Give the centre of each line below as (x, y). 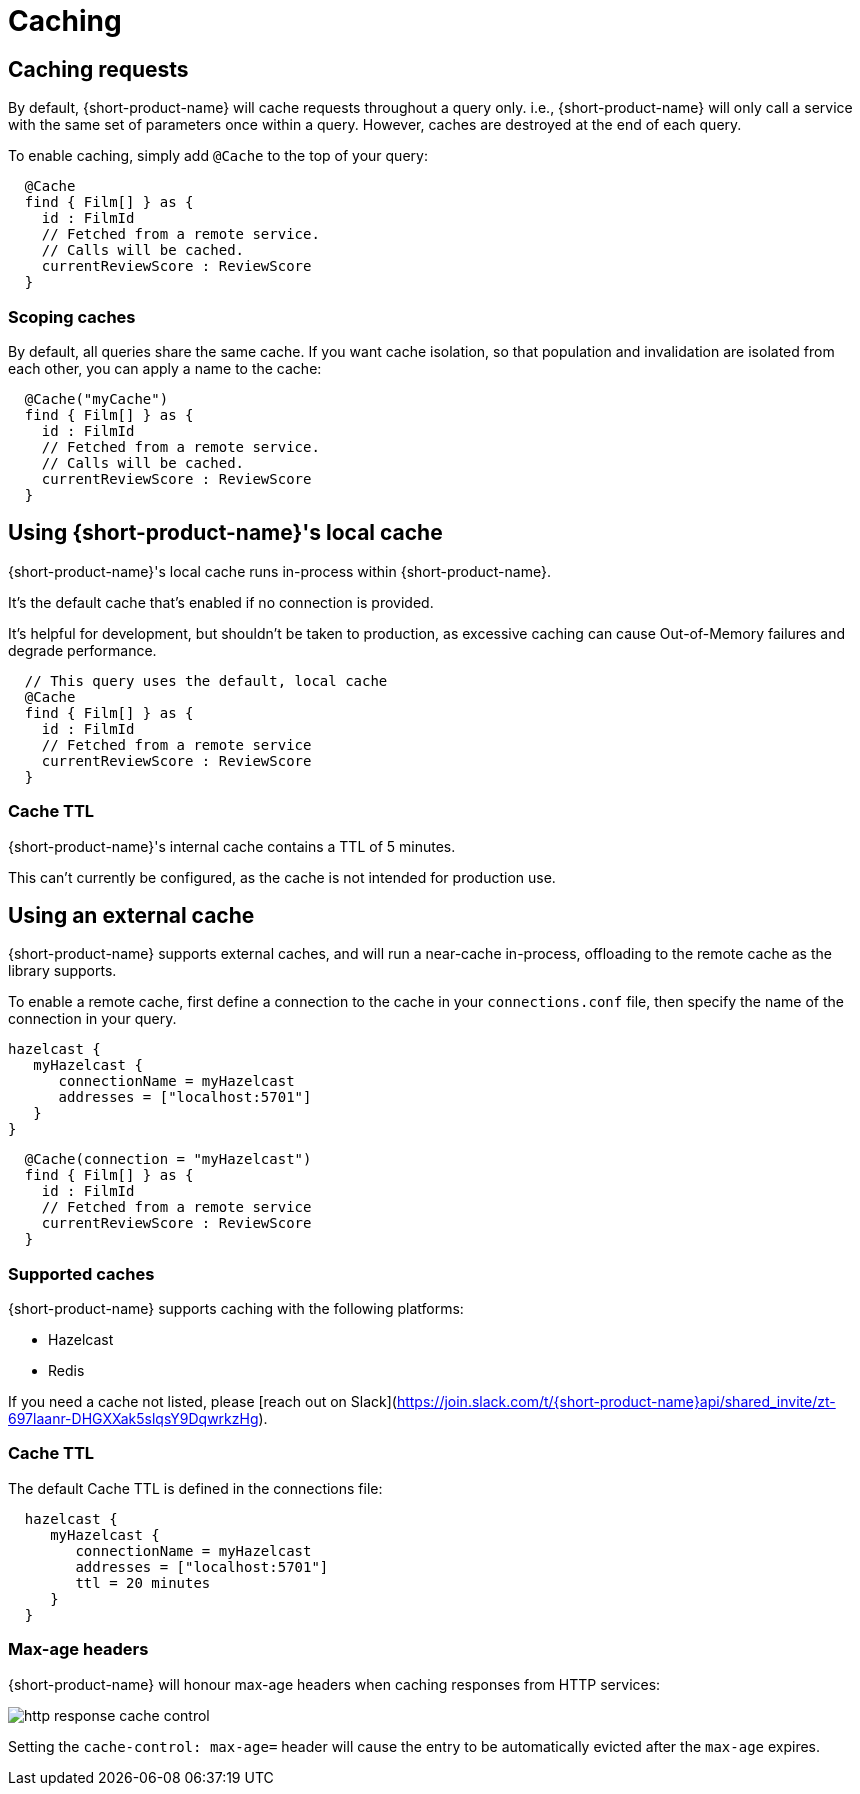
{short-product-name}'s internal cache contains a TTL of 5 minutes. (232, 846)
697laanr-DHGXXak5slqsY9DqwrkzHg (133, 1419)
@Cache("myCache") (96, 398)
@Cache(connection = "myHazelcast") (168, 1159)
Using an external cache (131, 915)
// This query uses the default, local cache (206, 680)
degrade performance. (82, 650)
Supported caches (81, 1273)
